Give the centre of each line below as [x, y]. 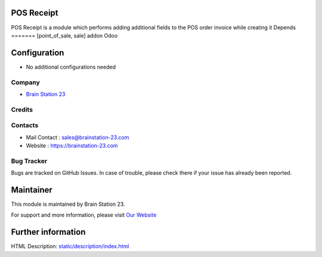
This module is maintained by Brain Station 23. [68, 204]
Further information [48, 232]
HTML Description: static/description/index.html [70, 246]
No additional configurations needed [71, 67]
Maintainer [32, 190]
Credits [22, 109]
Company [25, 82]
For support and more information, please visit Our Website [84, 215]
